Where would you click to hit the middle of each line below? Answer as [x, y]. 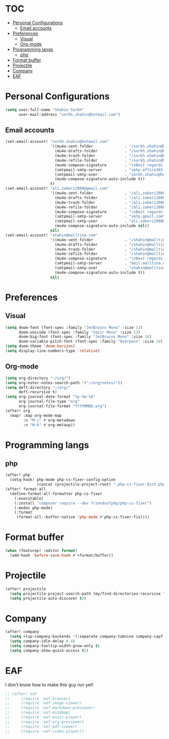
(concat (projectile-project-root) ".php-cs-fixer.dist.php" [102, 485]
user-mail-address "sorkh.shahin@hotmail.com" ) [69, 114]
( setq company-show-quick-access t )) [49, 651]
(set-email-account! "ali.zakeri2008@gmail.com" [57, 189]
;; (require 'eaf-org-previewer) [45, 722]
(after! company [22, 632]
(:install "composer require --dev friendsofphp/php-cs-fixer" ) [83, 503]
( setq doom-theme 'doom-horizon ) [40, 346]
